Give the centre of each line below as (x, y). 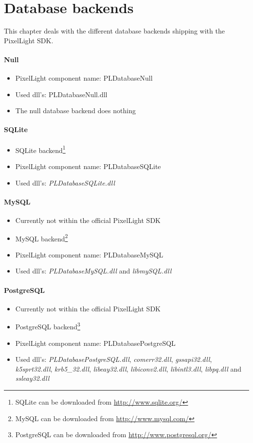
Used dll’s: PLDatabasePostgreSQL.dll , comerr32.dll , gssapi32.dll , (114, 359)
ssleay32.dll (32, 378)
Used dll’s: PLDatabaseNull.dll (61, 94)
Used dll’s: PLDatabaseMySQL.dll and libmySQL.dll (93, 271)
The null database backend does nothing (75, 111)
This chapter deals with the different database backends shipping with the (114, 31)
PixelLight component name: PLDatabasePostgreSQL (95, 343)
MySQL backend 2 (42, 238)
